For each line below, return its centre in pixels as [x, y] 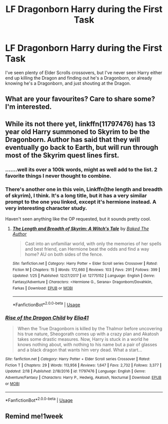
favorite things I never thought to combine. [58, 175]
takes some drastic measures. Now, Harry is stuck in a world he [83, 339]
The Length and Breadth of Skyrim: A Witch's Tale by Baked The [80, 229]
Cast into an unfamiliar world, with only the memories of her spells [93, 244]
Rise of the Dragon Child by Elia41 [47, 318]
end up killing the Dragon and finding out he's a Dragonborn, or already [79, 78]
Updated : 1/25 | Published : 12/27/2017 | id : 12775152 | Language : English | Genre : [84, 276]
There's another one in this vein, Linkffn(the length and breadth [84, 189]
